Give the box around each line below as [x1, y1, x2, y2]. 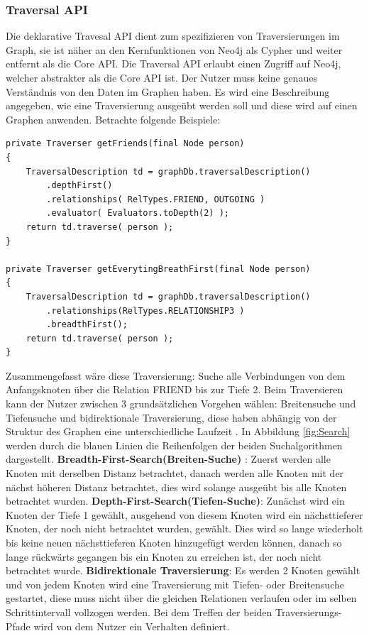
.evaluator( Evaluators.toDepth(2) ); [46, 208, 229, 219]
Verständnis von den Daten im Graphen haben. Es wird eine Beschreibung [6, 84, 330, 99]
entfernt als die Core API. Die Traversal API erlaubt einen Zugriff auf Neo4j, [6, 56, 341, 71]
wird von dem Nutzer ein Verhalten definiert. [33, 618, 230, 633]
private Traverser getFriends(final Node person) [6, 138, 245, 149]
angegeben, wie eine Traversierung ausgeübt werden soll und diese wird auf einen [6, 98, 358, 113]
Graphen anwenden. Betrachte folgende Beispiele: [6, 111, 221, 126]
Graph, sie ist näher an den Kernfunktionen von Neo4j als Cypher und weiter [6, 42, 343, 57]
